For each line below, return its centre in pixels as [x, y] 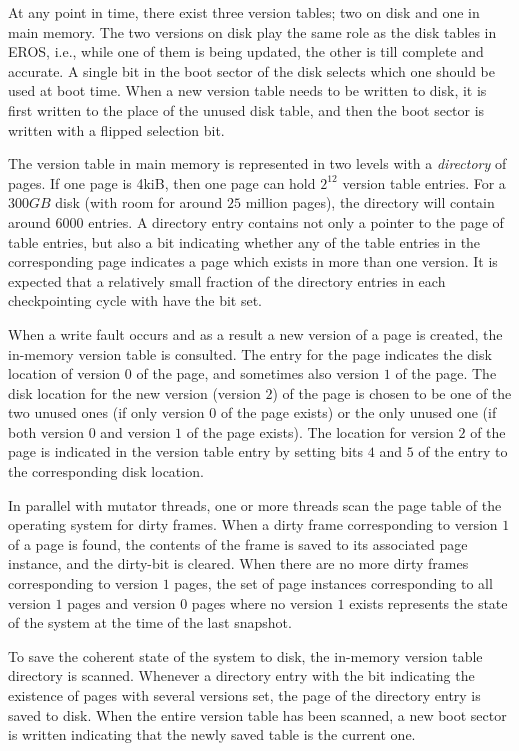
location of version [64, 373]
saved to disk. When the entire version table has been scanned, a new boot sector [257, 714]
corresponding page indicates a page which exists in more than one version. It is [253, 261]
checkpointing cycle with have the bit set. [135, 300]
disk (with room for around [139, 202]
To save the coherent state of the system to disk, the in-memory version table [245, 655]
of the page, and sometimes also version [258, 373]
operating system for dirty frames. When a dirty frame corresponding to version [253, 524]
